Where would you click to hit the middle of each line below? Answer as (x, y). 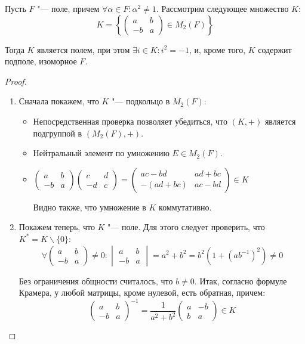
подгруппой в (58, 133)
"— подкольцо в (141, 101)
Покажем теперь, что (57, 227)
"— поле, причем (68, 8)
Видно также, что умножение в (90, 207)
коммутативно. (185, 207)
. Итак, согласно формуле (241, 281)
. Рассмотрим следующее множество (222, 8)
